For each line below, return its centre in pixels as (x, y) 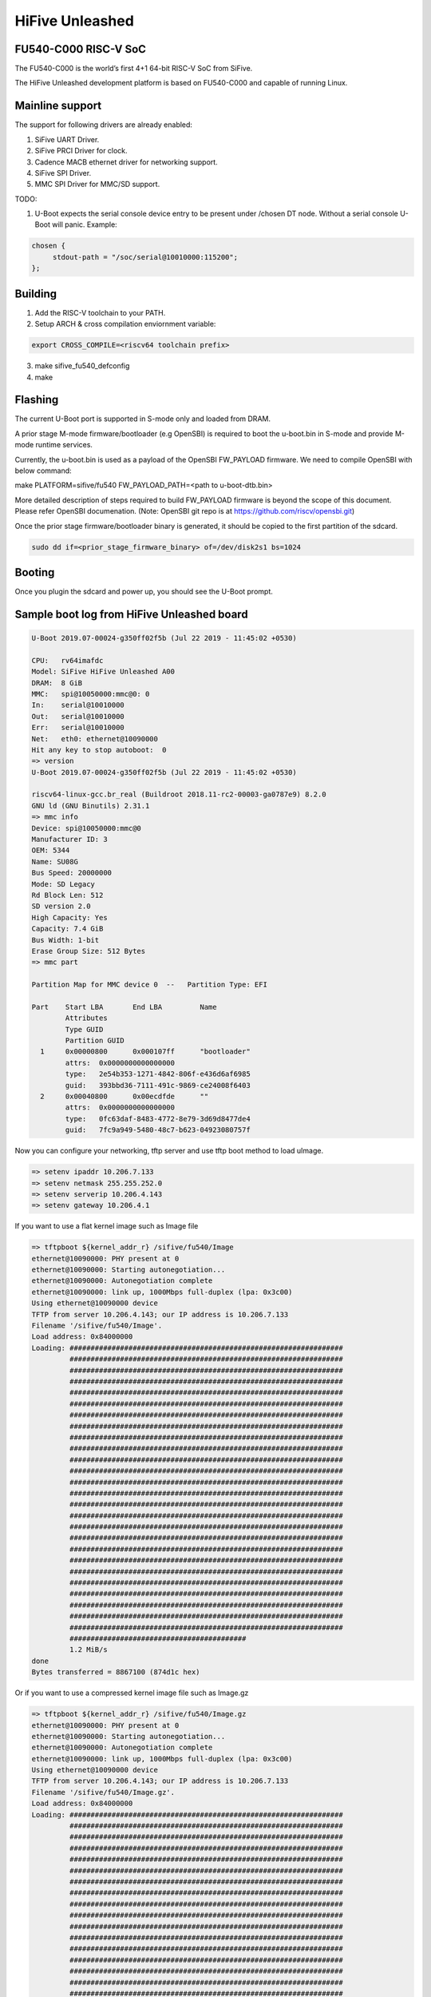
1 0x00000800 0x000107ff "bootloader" (145, 1052)
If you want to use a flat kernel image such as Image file (107, 1226)
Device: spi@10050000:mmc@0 (86, 828)
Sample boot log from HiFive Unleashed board (131, 614)
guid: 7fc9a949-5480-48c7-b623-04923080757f (158, 1130)
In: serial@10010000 (78, 705)
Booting (35, 572)
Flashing (37, 400)
